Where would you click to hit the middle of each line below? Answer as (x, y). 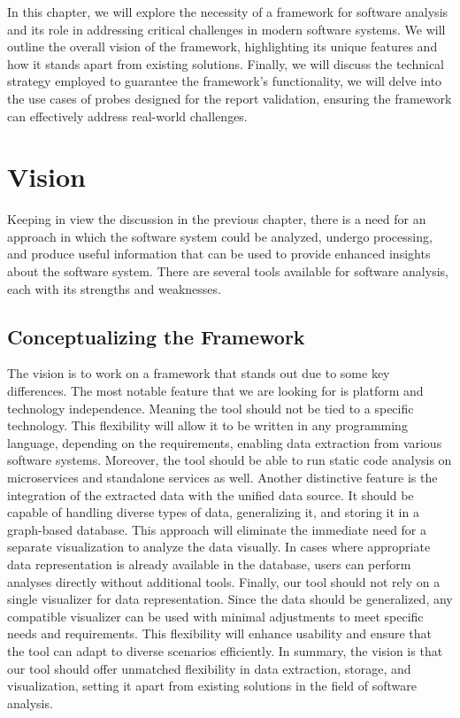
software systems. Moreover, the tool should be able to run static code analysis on (230, 460)
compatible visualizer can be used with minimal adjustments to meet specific (215, 616)
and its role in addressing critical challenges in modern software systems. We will (226, 29)
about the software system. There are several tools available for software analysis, (228, 271)
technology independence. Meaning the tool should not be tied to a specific (211, 408)
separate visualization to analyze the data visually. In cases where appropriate (219, 547)
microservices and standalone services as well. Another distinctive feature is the (222, 478)
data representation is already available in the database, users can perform (209, 564)
